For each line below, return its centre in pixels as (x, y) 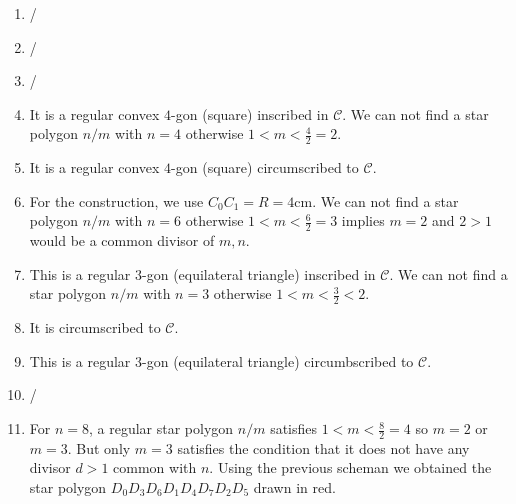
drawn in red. (294, 487)
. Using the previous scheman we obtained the (350, 467)
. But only (99, 447)
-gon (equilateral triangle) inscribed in (259, 273)
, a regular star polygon (161, 428)
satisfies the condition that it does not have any (323, 447)
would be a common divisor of (122, 240)
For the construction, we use (116, 200)
